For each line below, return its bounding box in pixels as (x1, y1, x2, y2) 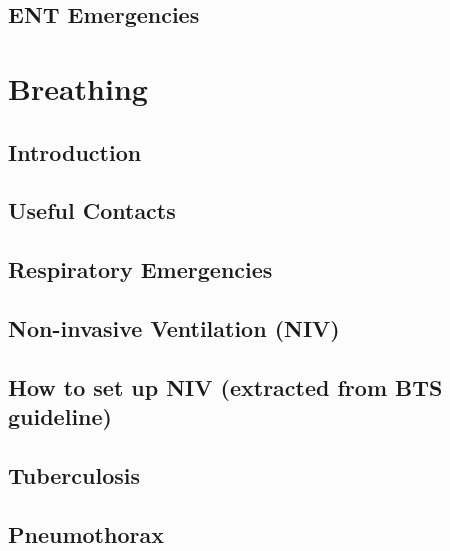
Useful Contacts (8, 195, 176, 226)
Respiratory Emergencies (8, 254, 273, 285)
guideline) (8, 401, 112, 432)
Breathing (8, 67, 148, 108)
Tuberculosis (8, 459, 141, 490)
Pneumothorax (8, 518, 164, 549)
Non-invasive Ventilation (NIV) (8, 312, 340, 343)
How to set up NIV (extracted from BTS (8, 371, 443, 402)
